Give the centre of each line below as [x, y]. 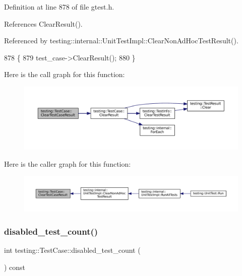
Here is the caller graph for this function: [68, 163]
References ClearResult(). [43, 23]
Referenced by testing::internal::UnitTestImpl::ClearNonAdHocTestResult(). [121, 41]
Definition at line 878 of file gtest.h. [59, 7]
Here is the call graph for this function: [65, 74]
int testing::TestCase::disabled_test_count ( [72, 250]
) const [15, 267]
